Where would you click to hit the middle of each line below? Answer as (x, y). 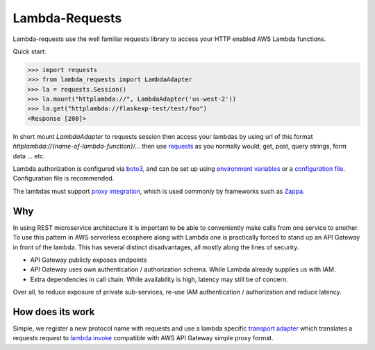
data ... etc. (29, 156)
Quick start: (30, 51)
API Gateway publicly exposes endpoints (89, 260)
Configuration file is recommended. (64, 178)
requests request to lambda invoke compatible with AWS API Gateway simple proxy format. (143, 338)
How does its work (54, 311)
